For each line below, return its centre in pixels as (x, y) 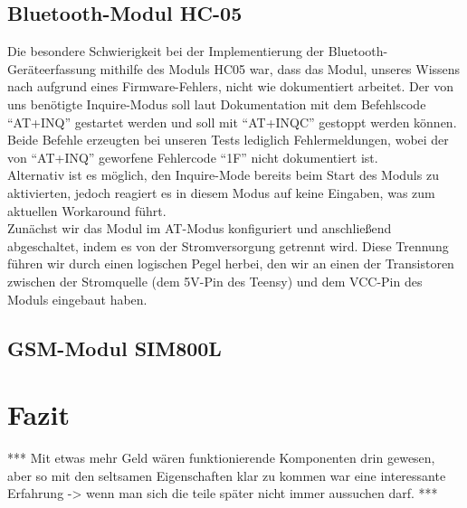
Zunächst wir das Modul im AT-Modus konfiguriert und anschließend (200, 228)
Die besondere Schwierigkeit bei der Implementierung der (166, 51)
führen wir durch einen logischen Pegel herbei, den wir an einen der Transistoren (231, 263)
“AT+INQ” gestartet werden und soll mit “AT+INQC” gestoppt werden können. (232, 122)
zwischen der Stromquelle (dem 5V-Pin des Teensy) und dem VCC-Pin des (215, 281)
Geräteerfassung (52, 68)
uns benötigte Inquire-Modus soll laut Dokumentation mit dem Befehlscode (217, 103)
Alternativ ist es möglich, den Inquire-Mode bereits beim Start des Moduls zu (223, 175)
